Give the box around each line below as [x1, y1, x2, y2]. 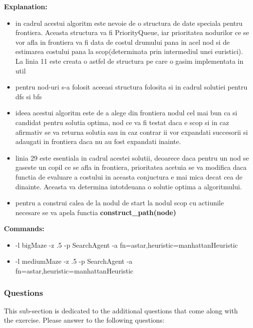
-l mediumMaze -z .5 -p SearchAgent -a [15, 256, 133, 266]
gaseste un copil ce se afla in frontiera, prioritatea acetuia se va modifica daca [15, 162, 247, 172]
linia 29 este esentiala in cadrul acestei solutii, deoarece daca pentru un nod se [15, 152, 249, 163]
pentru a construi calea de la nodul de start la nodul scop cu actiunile [15, 198, 224, 208]
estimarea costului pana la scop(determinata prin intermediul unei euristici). [15, 46, 243, 56]
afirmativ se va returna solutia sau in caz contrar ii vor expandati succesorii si [15, 127, 248, 137]
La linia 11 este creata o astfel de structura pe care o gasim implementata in [15, 55, 244, 66]
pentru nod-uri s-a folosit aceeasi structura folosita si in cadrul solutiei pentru [15, 82, 248, 92]
